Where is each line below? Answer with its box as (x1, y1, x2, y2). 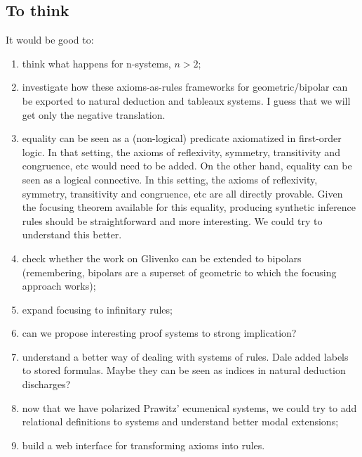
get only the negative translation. (22, 107, 166, 122)
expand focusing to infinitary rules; (22, 302, 173, 316)
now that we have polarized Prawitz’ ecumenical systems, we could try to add (22, 400, 357, 415)
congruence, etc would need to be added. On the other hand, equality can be (22, 158, 352, 173)
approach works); (22, 278, 96, 293)
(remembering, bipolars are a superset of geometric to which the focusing (22, 264, 337, 279)
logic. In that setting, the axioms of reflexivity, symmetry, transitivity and (22, 144, 340, 159)
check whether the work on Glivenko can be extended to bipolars (22, 250, 302, 265)
